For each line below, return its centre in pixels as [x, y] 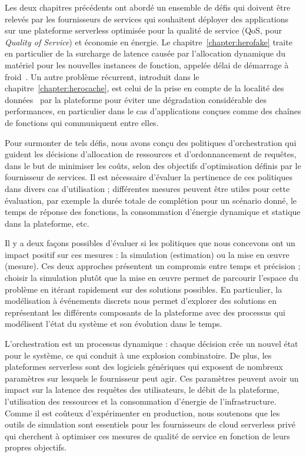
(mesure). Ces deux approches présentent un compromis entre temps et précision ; [153, 266]
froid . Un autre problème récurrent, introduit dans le [102, 76]
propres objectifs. [36, 447]
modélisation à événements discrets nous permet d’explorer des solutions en [141, 301]
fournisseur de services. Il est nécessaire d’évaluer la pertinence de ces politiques [149, 177]
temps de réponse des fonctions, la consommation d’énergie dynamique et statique [153, 212]
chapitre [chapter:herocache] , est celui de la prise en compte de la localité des [144, 88]
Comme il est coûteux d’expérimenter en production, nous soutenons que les [142, 413]
